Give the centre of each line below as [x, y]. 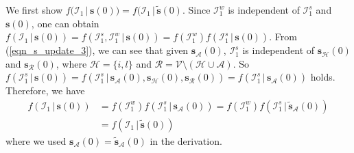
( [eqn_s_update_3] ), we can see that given [97, 50]
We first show [34, 10]
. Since [196, 10]
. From [283, 37]
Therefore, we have [45, 91]
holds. [323, 77]
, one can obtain [65, 23]
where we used [36, 141]
